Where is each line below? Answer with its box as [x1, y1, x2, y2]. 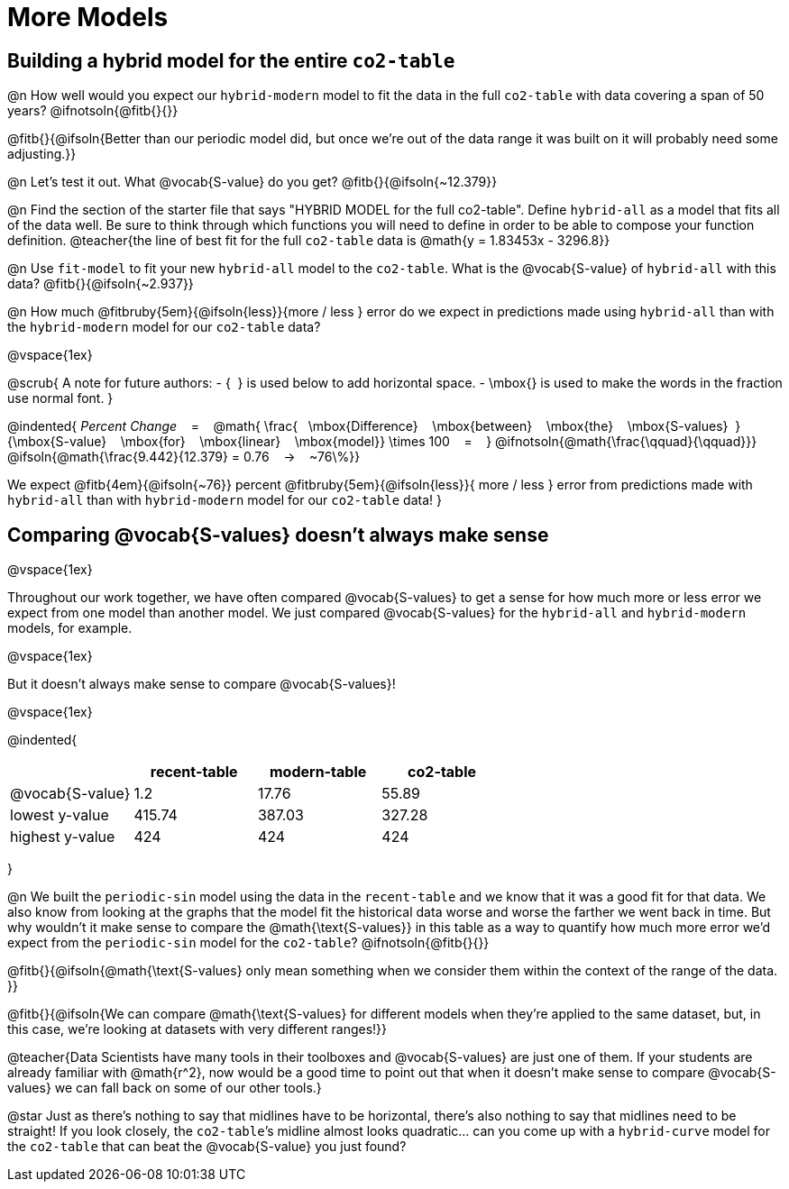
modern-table [269, 763, 367, 782]
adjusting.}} [7, 146, 77, 162]
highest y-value [10, 828, 115, 846]
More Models [7, 2, 169, 32]
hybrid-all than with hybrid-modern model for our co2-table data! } [7, 492, 442, 508]
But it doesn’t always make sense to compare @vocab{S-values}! [7, 676, 396, 692]
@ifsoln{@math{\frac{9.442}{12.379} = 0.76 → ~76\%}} [7, 449, 361, 465]
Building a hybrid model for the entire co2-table [7, 49, 455, 72]
